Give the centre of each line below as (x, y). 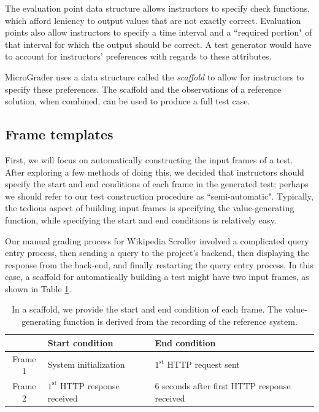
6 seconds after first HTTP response (223, 385)
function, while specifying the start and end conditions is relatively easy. (141, 220)
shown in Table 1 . (38, 288)
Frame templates (59, 134)
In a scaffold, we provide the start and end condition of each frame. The (147, 309)
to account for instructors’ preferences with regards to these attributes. (138, 56)
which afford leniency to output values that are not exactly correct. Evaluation (153, 20)
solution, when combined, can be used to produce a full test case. (128, 101)
